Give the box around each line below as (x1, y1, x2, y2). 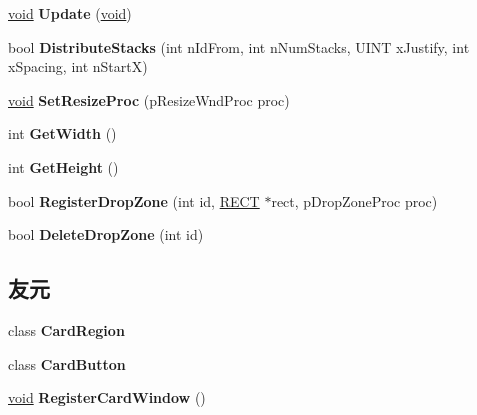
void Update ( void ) (8, 3, 132, 23)
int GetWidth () (8, 123, 117, 144)
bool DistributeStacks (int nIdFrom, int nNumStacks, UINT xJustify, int (8, 36, 470, 57)
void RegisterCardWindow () (8, 387, 206, 408)
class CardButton (8, 353, 126, 374)
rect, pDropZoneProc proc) (271, 190, 438, 211)
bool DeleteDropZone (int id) (8, 224, 204, 245)
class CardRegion (8, 319, 125, 340)
